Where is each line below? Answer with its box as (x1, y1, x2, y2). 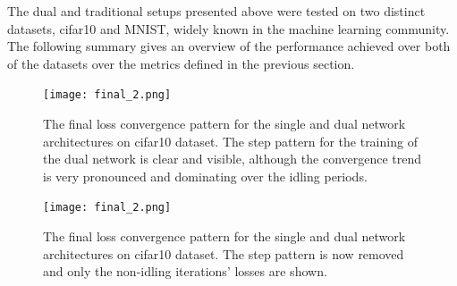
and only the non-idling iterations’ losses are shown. (43, 262, 327, 281)
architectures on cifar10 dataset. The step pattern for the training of (43, 131, 418, 150)
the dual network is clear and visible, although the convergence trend (43, 149, 422, 168)
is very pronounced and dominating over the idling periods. (43, 166, 368, 185)
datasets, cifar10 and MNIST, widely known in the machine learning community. (7, 19, 450, 38)
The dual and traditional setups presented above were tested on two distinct (7, 2, 426, 20)
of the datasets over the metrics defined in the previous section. (7, 54, 355, 72)
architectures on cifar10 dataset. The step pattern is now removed (43, 244, 404, 263)
